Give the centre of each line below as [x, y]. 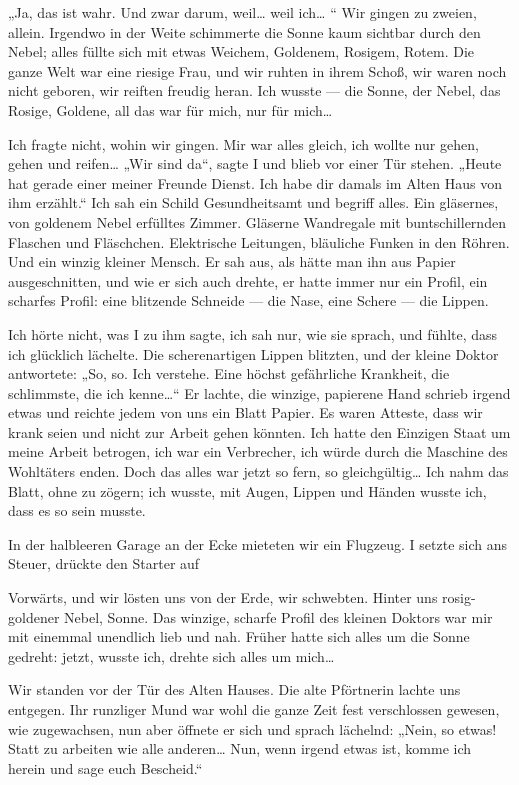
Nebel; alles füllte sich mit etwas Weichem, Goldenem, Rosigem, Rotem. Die [241, 51]
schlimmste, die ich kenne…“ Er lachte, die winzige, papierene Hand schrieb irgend [259, 392]
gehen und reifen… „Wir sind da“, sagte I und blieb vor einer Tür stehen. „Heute [255, 163]
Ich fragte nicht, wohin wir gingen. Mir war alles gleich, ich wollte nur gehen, [243, 143]
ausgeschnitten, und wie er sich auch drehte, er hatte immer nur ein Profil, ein [248, 280]
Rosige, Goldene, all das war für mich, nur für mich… [170, 109]
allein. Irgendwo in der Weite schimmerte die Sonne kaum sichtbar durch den [244, 31]
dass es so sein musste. [77, 510]
